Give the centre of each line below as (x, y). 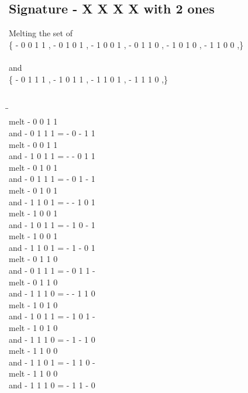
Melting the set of (41, 33)
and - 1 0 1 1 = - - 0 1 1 (52, 156)
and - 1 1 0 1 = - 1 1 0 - (52, 362)
